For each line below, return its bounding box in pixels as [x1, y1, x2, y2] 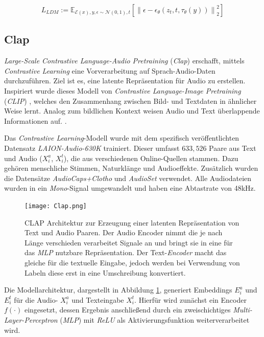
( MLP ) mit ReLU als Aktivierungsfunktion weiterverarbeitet [60, 314, 250, 325]
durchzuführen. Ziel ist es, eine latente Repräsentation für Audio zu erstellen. [4, 75, 246, 86]
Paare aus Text [209, 142, 256, 153]
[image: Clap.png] [25, 202, 87, 210]
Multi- [233, 304, 252, 315]
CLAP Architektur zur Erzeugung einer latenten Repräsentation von [25, 217, 239, 228]
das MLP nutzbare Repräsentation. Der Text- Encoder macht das [25, 247, 227, 258]
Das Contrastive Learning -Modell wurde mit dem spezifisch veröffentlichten [4, 132, 239, 143]
